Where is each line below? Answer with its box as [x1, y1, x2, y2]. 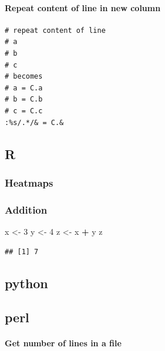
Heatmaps [5, 175, 53, 190]
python [5, 274, 48, 292]
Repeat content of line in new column [5, 1, 161, 14]
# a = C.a [5, 83, 43, 92]
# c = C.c [5, 106, 43, 115]
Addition [5, 202, 48, 217]
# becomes [5, 72, 43, 81]
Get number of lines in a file [5, 337, 122, 349]
